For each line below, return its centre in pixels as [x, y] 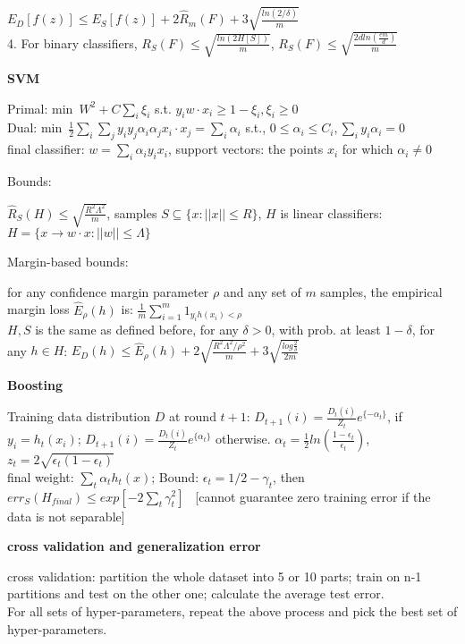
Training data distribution [79, 416]
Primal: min [40, 108]
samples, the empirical [381, 291]
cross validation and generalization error [134, 546]
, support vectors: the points [245, 149]
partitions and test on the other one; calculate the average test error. [196, 593]
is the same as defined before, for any [137, 330]
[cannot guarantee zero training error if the [313, 496]
